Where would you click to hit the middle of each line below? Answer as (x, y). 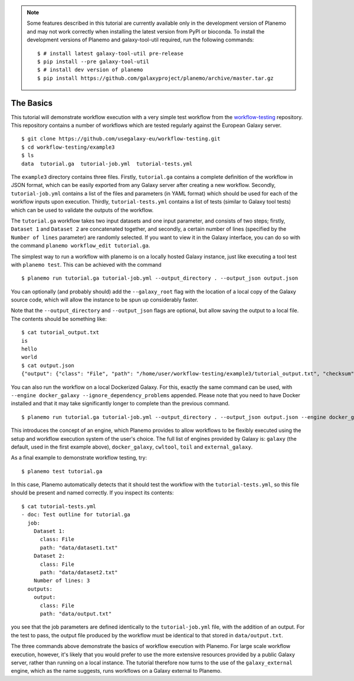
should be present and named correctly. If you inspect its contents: (92, 493)
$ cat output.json (48, 365)
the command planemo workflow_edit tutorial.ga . (81, 245)
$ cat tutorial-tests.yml (59, 506)
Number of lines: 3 (62, 581)
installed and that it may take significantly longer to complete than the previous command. (120, 404)
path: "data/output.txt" (76, 613)
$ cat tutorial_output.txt (60, 333)
